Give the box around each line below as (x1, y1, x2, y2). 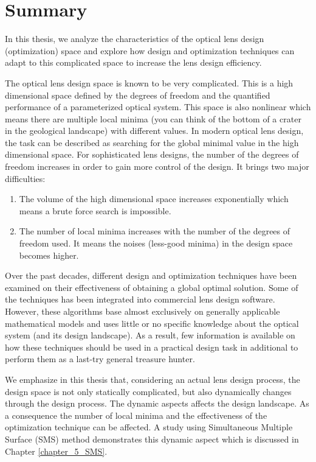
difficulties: (5, 172, 46, 184)
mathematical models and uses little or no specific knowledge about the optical (5, 317, 299, 329)
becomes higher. (19, 248, 79, 261)
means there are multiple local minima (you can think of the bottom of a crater (5, 112, 301, 125)
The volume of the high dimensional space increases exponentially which (19, 192, 289, 205)
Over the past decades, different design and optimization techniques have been (5, 269, 297, 282)
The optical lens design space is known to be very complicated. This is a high (5, 76, 294, 89)
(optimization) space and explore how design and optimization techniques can (5, 44, 295, 57)
